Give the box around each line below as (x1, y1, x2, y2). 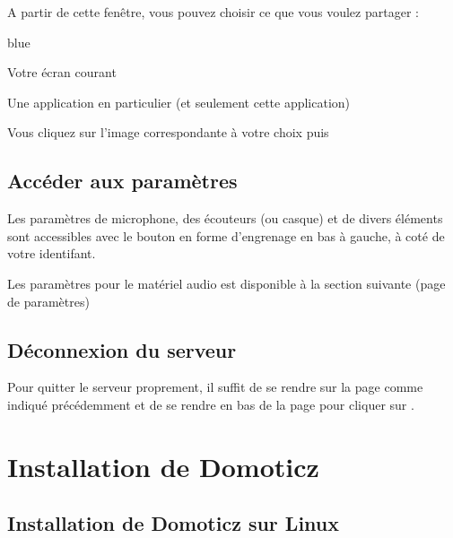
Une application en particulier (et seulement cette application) (7, 92, 351, 111)
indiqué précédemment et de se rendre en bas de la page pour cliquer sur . (7, 395, 414, 413)
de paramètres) (7, 291, 90, 310)
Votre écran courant (7, 63, 117, 82)
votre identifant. (7, 244, 96, 263)
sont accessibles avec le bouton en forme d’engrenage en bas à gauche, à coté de (7, 226, 445, 245)
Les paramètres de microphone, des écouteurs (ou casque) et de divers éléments (7, 209, 443, 228)
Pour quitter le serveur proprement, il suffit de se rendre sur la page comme (7, 377, 423, 396)
